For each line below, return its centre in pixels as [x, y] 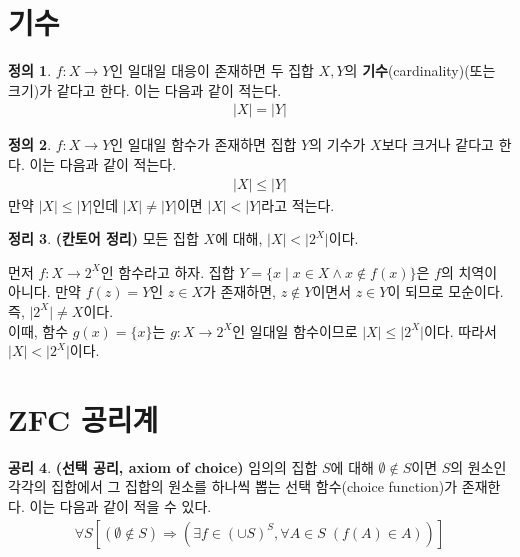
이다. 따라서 [460, 330]
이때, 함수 [38, 330]
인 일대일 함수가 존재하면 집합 [203, 144]
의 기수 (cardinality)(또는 [420, 70]
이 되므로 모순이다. [445, 291]
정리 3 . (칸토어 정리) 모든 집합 [103, 238]
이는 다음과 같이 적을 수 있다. [120, 506]
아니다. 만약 [44, 291]
